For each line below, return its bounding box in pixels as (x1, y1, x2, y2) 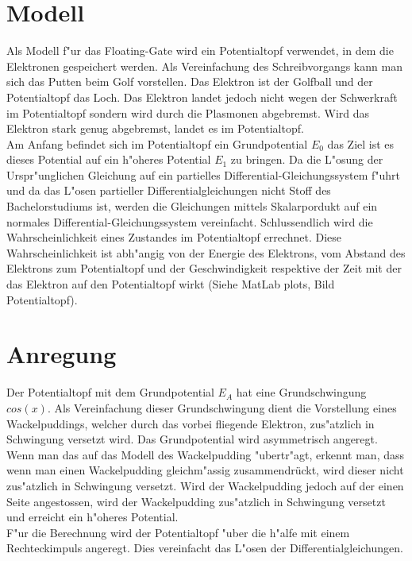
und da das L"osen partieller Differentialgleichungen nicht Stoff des (6, 182, 331, 199)
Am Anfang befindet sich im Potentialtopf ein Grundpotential (6, 135, 308, 152)
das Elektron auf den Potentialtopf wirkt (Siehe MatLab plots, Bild (6, 276, 335, 292)
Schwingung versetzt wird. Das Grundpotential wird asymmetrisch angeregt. (6, 431, 378, 447)
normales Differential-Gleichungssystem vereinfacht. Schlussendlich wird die (6, 213, 373, 230)
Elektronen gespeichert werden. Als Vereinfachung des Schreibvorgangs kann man (6, 57, 402, 74)
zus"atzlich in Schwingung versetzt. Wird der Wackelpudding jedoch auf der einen (6, 477, 404, 493)
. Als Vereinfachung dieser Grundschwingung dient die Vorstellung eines (47, 399, 397, 416)
